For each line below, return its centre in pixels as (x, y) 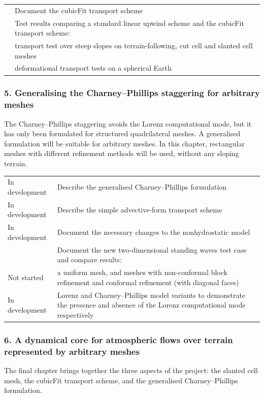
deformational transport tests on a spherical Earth (93, 68)
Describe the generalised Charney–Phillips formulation (142, 187)
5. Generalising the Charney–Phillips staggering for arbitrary (132, 93)
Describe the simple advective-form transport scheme (140, 209)
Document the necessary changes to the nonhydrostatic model (154, 232)
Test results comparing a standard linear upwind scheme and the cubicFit (129, 23)
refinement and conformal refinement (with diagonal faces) (148, 282)
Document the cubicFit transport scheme (79, 10)
